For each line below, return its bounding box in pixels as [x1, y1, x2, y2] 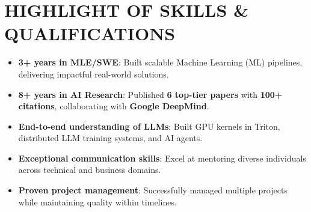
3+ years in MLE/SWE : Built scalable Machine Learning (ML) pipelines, [18, 56, 303, 68]
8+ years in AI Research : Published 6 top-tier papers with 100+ [18, 88, 283, 100]
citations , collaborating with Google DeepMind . [18, 100, 209, 112]
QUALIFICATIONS [4, 21, 176, 46]
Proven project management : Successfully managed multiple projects [18, 184, 288, 196]
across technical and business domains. [18, 163, 161, 176]
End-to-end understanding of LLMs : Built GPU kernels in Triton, [18, 120, 280, 132]
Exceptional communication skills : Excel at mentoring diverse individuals [18, 151, 306, 164]
